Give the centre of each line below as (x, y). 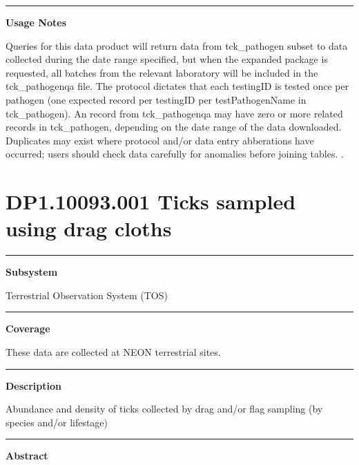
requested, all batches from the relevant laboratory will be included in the (162, 72)
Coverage (28, 329)
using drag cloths (89, 228)
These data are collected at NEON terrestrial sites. (113, 352)
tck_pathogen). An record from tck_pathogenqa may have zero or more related (174, 113)
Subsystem (32, 272)
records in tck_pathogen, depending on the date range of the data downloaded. (174, 127)
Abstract (27, 456)
